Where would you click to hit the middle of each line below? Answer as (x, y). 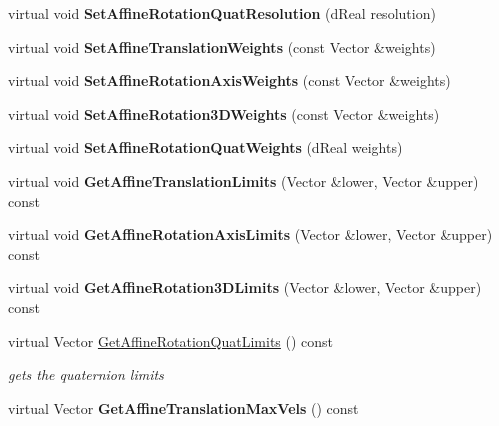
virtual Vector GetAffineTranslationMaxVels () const (183, 407)
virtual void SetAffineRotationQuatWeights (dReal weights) (205, 147)
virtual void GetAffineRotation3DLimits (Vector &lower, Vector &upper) (245, 287)
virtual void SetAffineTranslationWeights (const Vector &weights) (222, 46)
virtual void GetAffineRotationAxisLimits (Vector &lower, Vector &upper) (250, 234)
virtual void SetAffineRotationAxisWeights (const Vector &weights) (229, 80)
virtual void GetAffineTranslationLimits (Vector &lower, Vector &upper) (243, 180)
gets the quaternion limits (86, 374)
